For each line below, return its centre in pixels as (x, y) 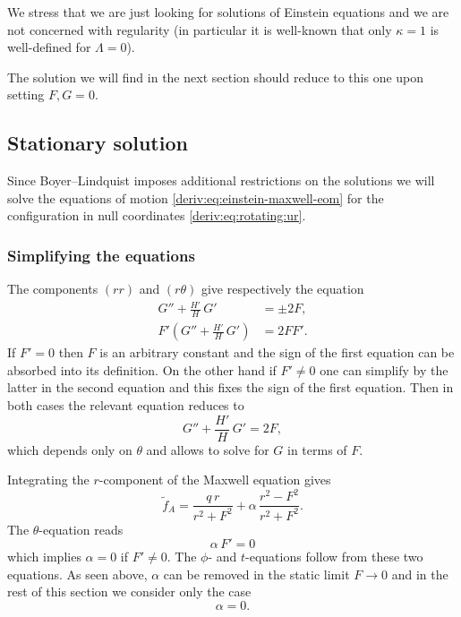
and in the (420, 574)
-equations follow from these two (334, 557)
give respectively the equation (282, 289)
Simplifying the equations (101, 255)
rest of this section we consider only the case (129, 591)
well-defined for (49, 47)
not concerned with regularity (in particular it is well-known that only (200, 29)
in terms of (317, 449)
